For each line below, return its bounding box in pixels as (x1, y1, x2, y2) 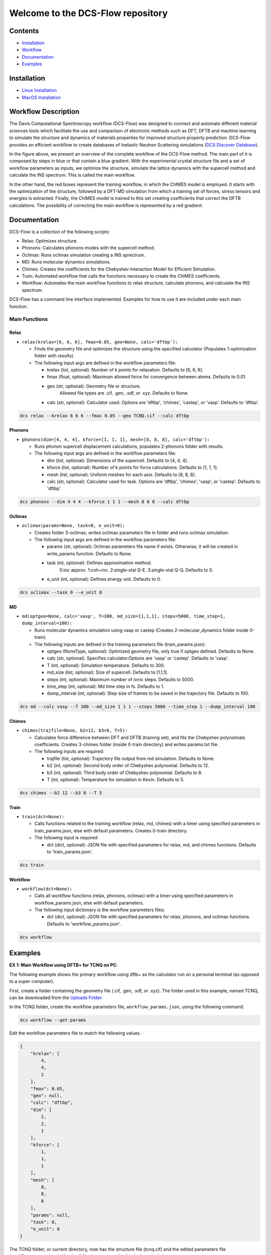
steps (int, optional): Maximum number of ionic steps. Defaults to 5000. (47, 676, 194, 682)
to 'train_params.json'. (47, 848, 93, 854)
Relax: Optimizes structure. (22, 238, 78, 244)
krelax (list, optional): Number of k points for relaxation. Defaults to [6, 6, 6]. (47, 367, 203, 373)
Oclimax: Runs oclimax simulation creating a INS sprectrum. (22, 252, 146, 258)
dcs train (20, 862, 44, 868)
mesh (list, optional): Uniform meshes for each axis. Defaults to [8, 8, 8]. (47, 471, 196, 477)
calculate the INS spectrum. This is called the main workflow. (9, 172, 135, 178)
